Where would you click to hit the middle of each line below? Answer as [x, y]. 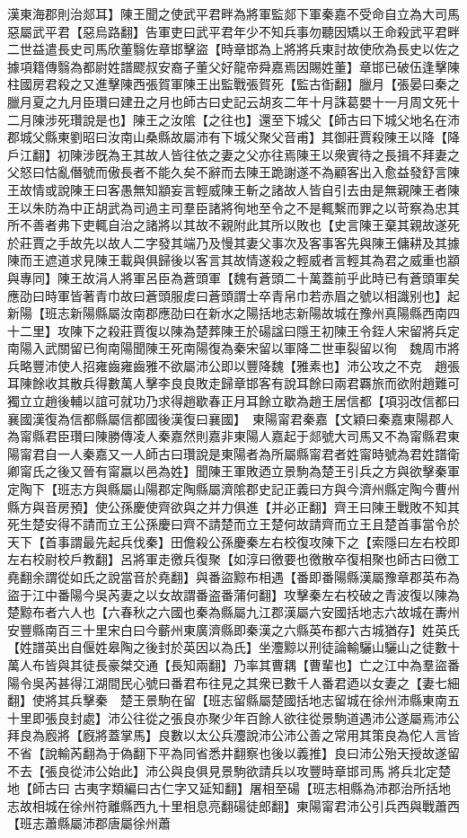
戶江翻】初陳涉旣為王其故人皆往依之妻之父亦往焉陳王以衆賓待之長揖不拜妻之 [233, 154]
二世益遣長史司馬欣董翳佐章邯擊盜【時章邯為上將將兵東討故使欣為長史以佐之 [233, 49]
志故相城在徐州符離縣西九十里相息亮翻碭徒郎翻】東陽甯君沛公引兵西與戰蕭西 [233, 805]
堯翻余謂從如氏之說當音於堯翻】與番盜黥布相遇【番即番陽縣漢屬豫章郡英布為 [233, 577]
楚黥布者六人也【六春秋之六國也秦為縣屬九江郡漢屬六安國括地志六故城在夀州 [233, 612]
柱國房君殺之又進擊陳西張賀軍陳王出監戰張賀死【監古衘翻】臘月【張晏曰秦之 [233, 84]
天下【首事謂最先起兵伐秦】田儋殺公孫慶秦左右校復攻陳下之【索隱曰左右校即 [233, 541]
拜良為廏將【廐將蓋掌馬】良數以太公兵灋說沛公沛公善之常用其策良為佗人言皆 [233, 735]
